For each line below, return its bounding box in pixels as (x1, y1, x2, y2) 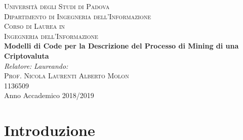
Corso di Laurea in (4, 21, 65, 31)
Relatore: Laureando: (4, 60, 68, 71)
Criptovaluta (4, 50, 49, 61)
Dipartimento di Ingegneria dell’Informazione (4, 11, 151, 21)
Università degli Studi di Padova (4, 1, 110, 11)
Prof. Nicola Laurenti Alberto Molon (4, 70, 129, 81)
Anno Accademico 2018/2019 (4, 90, 94, 101)
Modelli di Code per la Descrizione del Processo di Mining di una (4, 40, 239, 51)
